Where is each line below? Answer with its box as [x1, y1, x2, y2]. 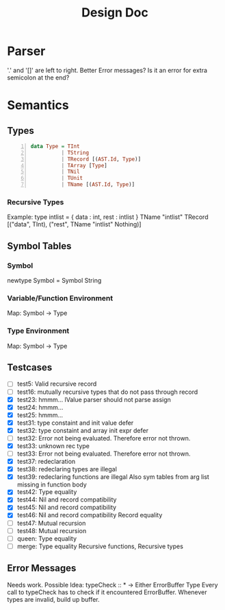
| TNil [61, 168, 80, 176]
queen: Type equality [16, 534, 77, 543]
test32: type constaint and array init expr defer [16, 426, 149, 434]
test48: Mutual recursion [16, 526, 87, 535]
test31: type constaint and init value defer [16, 419, 134, 427]
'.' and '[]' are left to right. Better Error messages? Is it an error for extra [7, 66, 207, 74]
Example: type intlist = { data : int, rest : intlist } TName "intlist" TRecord [7, 213, 209, 221]
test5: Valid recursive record [16, 379, 97, 388]
